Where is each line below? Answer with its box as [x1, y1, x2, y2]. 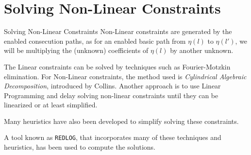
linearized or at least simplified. [4, 100, 98, 110]
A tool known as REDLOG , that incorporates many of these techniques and [4, 132, 221, 142]
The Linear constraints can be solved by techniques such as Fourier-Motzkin [4, 61, 231, 71]
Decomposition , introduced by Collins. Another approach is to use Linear [4, 81, 221, 91]
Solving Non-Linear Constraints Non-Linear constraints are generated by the [4, 26, 232, 36]
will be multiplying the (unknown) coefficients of [4, 45, 149, 55]
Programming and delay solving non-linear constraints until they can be [4, 90, 218, 100]
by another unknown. [170, 45, 234, 55]
